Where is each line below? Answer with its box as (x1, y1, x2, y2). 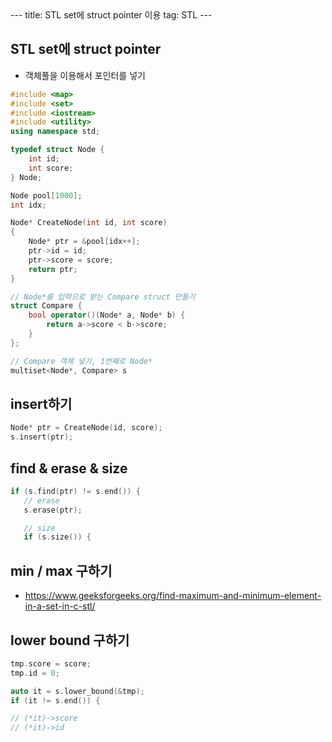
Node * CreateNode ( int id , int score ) (10, 218, 168, 228)
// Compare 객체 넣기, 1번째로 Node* (10, 356, 153, 366)
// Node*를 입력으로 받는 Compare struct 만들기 (10, 292, 196, 302)
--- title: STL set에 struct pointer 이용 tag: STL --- (10, 9, 213, 21)
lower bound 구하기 (10, 632, 130, 649)
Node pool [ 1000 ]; (10, 190, 83, 201)
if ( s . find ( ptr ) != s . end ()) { (10, 486, 141, 496)
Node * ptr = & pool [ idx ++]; (28, 237, 141, 247)
